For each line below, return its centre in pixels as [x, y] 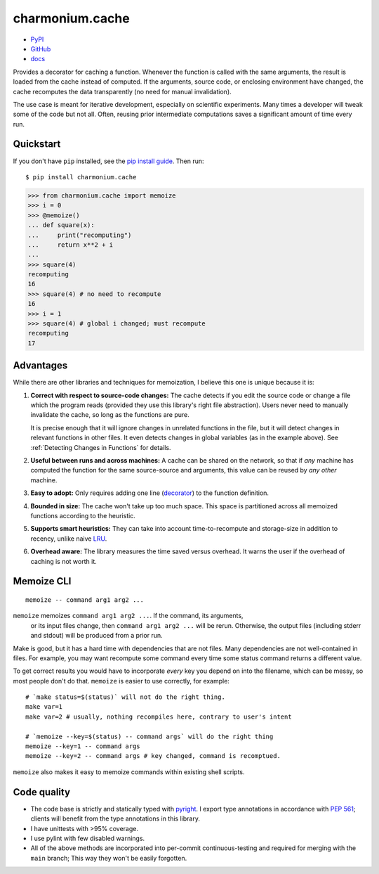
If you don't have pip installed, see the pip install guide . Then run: [108, 161]
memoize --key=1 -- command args [83, 746]
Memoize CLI [42, 581]
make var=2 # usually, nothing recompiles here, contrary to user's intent [159, 716]
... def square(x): [61, 225]
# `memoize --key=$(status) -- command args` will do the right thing [149, 736]
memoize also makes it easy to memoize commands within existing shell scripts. [129, 772]
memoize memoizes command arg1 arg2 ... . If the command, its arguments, [128, 616]
